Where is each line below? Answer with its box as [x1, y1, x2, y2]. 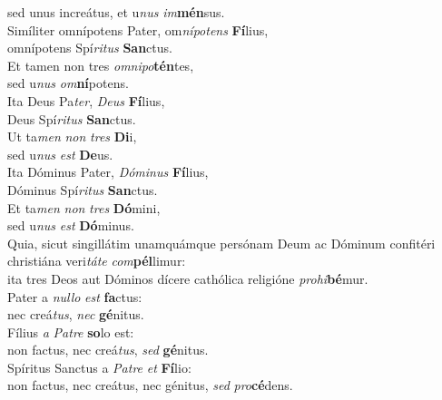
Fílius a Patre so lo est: [7, 322, 134, 341]
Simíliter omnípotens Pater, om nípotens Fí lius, [7, 20, 269, 39]
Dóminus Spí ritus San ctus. [7, 180, 158, 199]
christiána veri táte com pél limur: [7, 251, 186, 270]
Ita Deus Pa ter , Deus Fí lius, [7, 91, 165, 110]
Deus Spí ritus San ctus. [7, 109, 136, 128]
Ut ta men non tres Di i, [7, 127, 137, 146]
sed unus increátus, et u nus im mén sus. [7, 3, 225, 21]
